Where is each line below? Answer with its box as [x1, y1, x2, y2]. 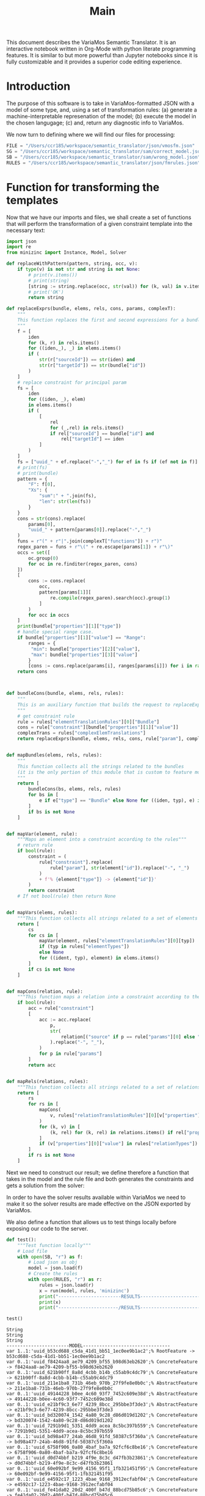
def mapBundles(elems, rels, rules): [6, 752, 103, 758]
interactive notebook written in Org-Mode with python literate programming [6, 45, 196, 52]
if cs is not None [28, 966, 75, 973]
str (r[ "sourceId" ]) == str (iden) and [38, 357, 135, 363]
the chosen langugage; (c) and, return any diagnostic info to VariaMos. [6, 119, 184, 126]
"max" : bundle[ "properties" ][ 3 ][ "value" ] [31, 652, 138, 658]
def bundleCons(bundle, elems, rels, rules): [6, 691, 124, 697]
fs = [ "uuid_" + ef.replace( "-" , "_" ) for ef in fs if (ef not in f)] [17, 459, 198, 465]
